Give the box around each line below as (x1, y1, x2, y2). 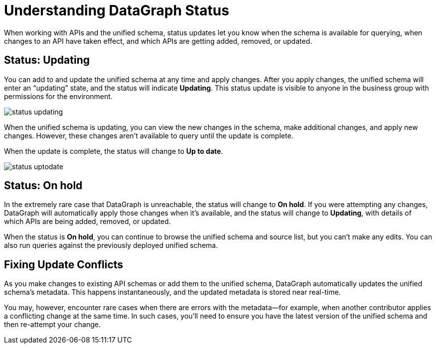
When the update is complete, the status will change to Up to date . (4, 146, 223, 155)
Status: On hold (4, 179, 83, 192)
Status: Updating (4, 54, 90, 67)
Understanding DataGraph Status (4, 2, 229, 19)
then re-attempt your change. (4, 320, 101, 329)
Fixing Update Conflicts (4, 258, 124, 271)
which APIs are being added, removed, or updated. (4, 217, 171, 226)
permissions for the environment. (4, 92, 113, 101)
